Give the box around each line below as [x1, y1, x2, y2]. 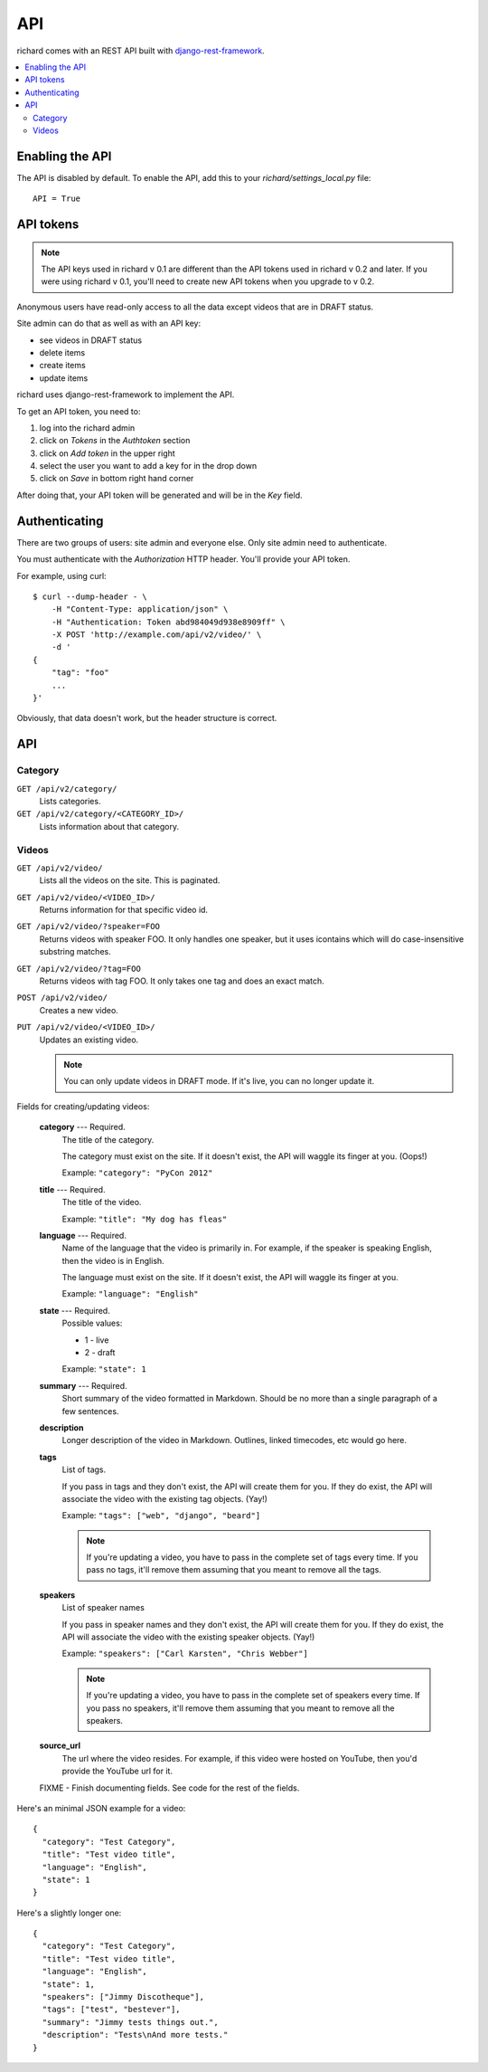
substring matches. [39, 946, 112, 957]
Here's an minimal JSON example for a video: [16, 1802, 186, 1813]
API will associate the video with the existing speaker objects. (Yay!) [61, 1631, 315, 1642]
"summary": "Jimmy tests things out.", [42, 2017, 219, 2027]
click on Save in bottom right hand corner [39, 473, 194, 484]
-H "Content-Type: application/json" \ [51, 604, 229, 614]
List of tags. [61, 1464, 107, 1475]
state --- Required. [39, 1305, 110, 1316]
